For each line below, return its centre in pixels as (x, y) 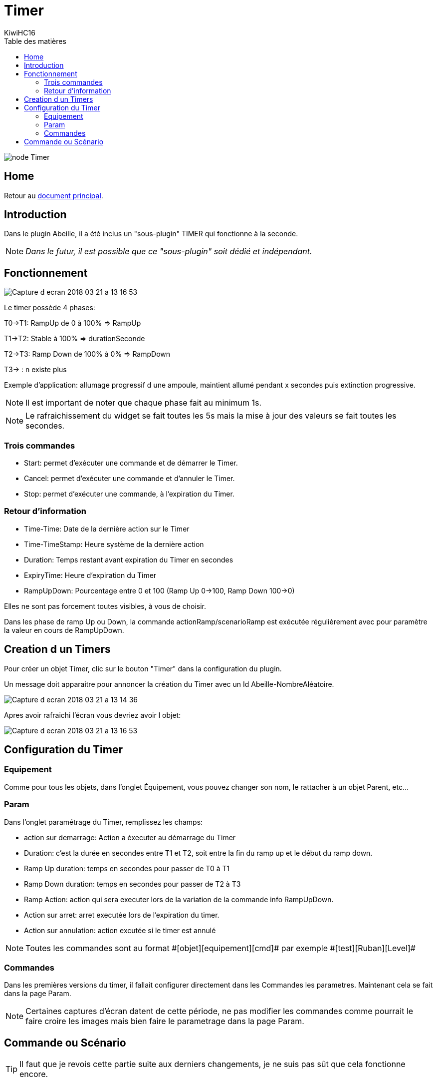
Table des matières (35, 41)
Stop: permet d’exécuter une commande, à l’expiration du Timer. (129, 494)
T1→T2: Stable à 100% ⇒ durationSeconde (75, 339)
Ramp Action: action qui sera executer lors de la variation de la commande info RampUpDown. (179, 899)
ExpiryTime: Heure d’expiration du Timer (90, 575)
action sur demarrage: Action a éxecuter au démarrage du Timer (130, 837)
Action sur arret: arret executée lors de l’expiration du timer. (122, 915)
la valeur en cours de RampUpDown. (64, 630)
